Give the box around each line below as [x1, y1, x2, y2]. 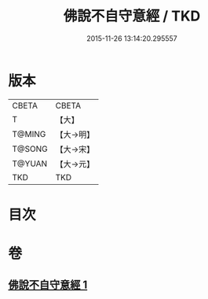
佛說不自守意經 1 [8, 279, 88, 292]
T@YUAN [12, 158, 48, 169]
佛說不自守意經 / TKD [63, 7, 201, 25]
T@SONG [12, 143, 49, 154]
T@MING [12, 128, 46, 139]
